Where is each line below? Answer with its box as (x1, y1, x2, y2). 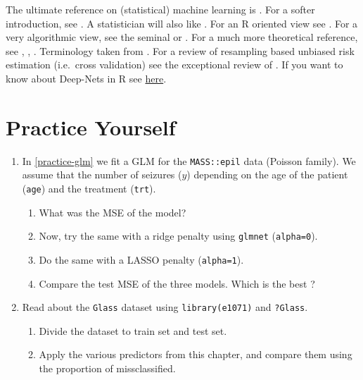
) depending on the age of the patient (186, 167, 348, 182)
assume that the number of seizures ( (22, 167, 182, 182)
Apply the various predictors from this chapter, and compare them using (39, 347, 352, 362)
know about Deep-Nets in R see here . (6, 71, 167, 85)
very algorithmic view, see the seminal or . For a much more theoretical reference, (6, 30, 358, 44)
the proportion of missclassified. (39, 360, 176, 375)
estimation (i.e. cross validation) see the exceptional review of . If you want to (6, 57, 343, 72)
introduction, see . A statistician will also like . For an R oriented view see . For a (6, 16, 358, 30)
